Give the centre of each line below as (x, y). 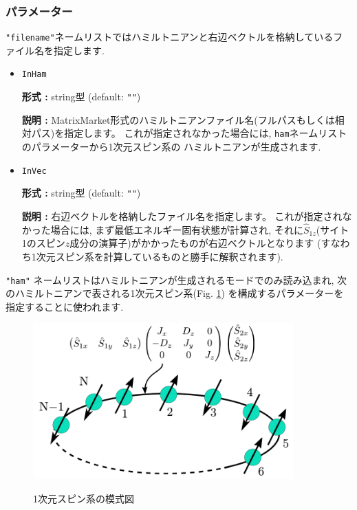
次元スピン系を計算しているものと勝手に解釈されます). (160, 256)
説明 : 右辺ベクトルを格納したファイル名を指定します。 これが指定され (182, 215)
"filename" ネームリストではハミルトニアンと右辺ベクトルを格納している (170, 37)
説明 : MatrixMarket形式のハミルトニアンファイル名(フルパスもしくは (178, 119)
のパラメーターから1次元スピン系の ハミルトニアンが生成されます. (171, 147)
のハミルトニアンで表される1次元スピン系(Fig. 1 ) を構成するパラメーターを (175, 293)
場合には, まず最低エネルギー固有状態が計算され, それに (177, 229)
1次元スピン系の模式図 (84, 498)
